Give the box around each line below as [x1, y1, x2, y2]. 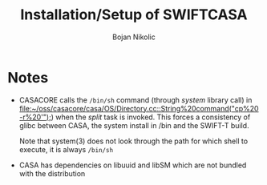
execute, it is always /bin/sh [18, 144, 114, 154]
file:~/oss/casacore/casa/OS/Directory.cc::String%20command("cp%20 [18, 103, 259, 113]
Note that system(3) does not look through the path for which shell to [18, 136, 249, 146]
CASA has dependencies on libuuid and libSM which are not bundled [18, 160, 247, 170]
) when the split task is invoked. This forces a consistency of [51, 112, 251, 122]
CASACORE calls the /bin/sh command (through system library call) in [18, 95, 253, 105]
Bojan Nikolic [112, 32, 156, 42]
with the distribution [18, 168, 86, 178]
